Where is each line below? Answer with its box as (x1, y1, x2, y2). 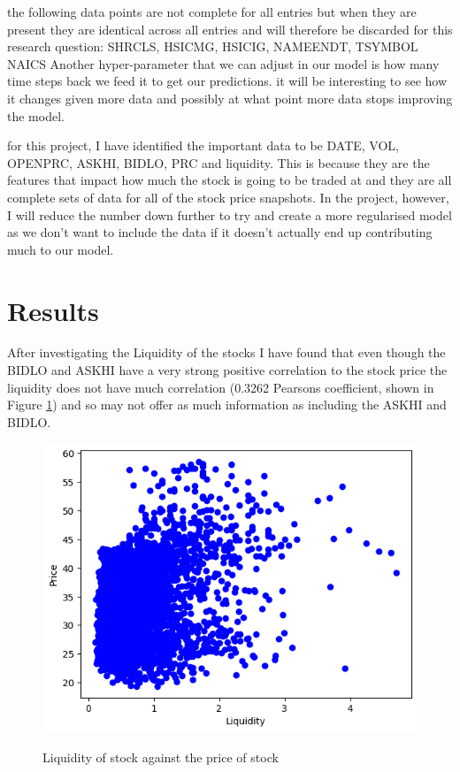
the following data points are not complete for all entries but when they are (7, 3, 417, 20)
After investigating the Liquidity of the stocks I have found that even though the (7, 343, 446, 362)
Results (7, 292, 99, 328)
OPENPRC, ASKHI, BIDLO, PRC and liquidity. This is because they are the (7, 153, 430, 172)
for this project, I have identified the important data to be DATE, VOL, (7, 136, 399, 155)
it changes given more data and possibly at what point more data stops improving (7, 88, 453, 107)
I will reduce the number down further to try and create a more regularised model (7, 205, 452, 224)
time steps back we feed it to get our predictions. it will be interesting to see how (7, 72, 448, 90)
